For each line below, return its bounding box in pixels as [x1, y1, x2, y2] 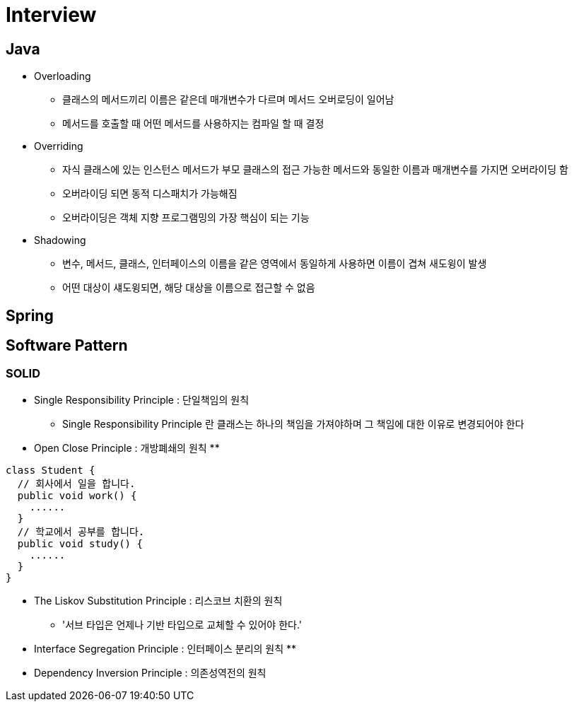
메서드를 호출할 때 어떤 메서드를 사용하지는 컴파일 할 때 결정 [62, 117, 324, 130]
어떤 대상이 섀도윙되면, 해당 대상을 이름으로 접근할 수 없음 [62, 281, 315, 294]
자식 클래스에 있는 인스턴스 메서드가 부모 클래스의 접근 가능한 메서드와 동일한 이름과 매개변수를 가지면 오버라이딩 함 [62, 163, 568, 176]
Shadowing [34, 234, 86, 247]
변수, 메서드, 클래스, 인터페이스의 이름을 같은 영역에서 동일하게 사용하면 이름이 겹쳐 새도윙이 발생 [62, 257, 487, 270]
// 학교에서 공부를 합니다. [17, 525, 145, 537]
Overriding [34, 140, 83, 153]
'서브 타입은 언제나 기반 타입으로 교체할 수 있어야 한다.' [62, 618, 303, 631]
